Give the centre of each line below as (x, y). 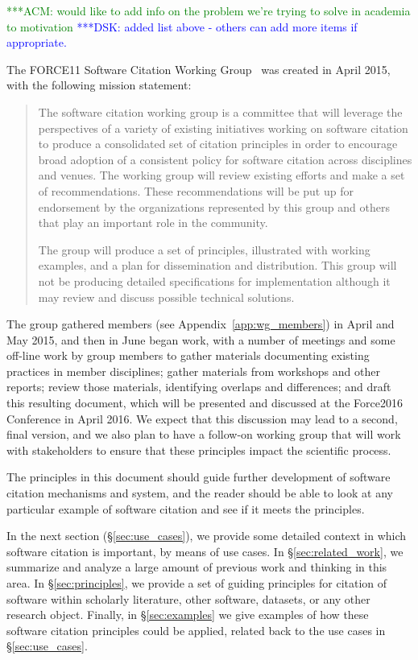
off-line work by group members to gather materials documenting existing (188, 355)
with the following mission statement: (99, 85)
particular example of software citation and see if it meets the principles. (186, 508)
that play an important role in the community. (153, 223)
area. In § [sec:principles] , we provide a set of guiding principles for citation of (197, 583)
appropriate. (37, 42)
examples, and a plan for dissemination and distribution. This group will (217, 265)
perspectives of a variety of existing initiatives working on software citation (223, 128)
